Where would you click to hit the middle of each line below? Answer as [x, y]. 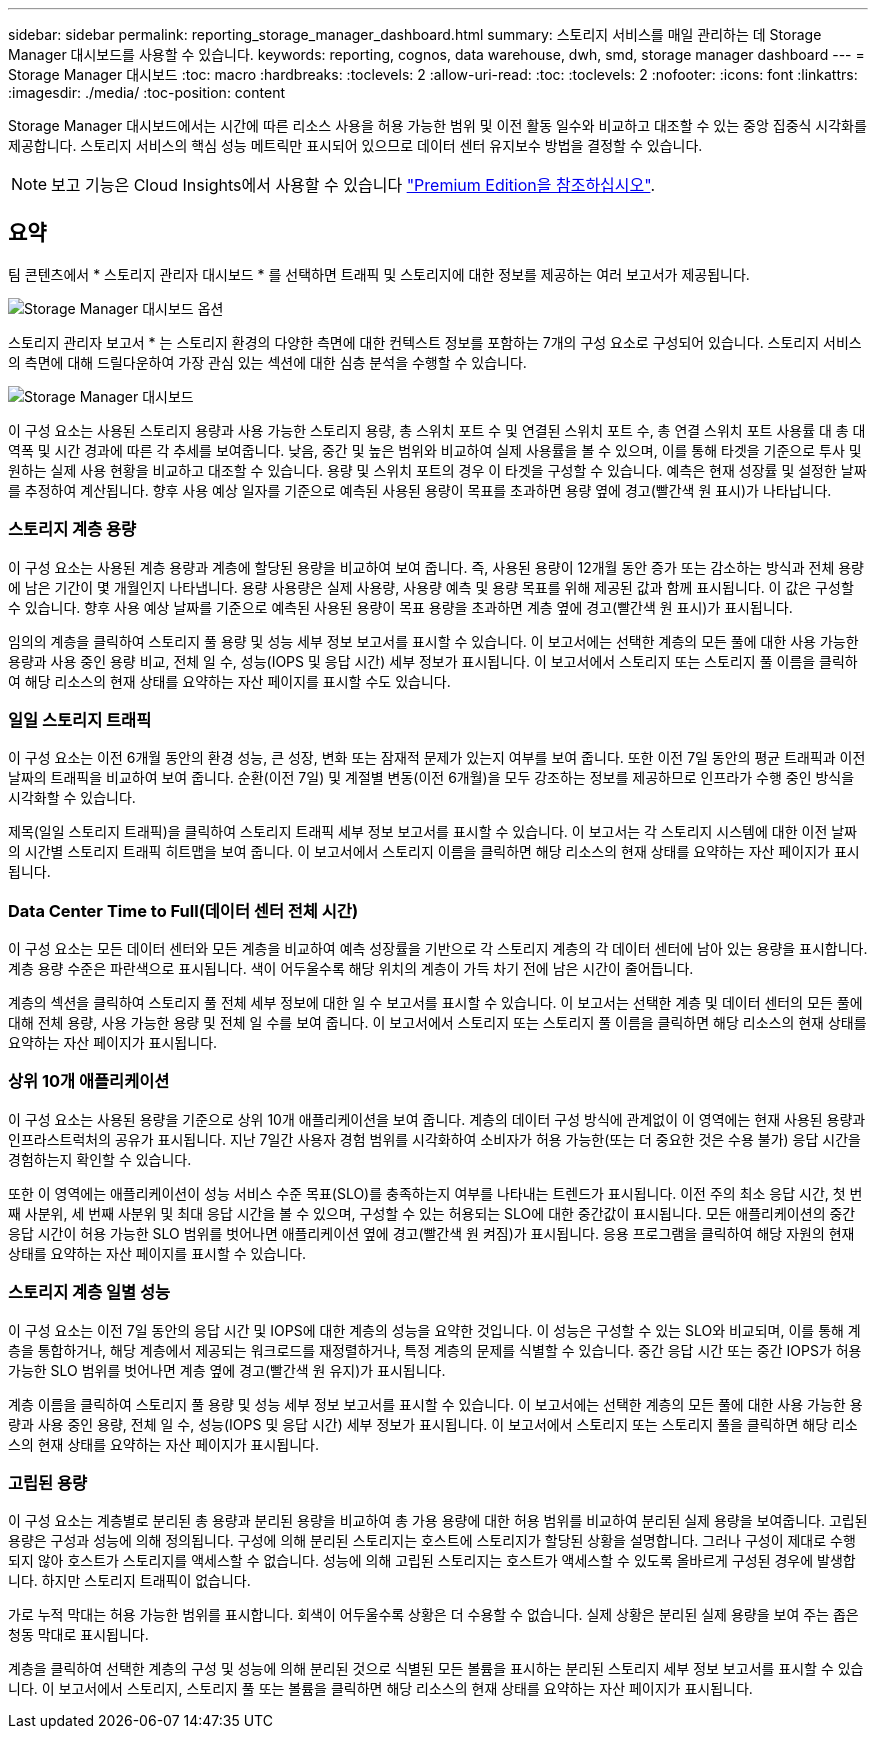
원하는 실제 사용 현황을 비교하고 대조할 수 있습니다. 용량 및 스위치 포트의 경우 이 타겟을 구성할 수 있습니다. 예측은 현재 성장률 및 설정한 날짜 [437, 470]
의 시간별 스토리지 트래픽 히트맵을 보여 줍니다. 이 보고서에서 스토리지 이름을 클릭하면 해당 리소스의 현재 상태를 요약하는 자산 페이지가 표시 [434, 852]
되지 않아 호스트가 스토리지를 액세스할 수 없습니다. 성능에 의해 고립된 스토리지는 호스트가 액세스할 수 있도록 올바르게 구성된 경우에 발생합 [432, 1561]
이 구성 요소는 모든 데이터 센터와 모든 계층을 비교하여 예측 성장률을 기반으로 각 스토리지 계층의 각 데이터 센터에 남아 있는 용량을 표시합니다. [438, 949]
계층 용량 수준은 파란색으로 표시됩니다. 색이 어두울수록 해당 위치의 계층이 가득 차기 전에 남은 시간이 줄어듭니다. [351, 969]
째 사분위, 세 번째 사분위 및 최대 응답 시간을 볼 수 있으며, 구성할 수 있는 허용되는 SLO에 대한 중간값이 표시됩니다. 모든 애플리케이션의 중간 [432, 1213]
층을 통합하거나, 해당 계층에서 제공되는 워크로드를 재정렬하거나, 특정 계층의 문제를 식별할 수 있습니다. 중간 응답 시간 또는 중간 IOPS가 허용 [435, 1350]
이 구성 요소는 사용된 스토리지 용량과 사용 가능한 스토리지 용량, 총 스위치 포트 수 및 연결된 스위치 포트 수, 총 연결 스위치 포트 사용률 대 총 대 [437, 430]
